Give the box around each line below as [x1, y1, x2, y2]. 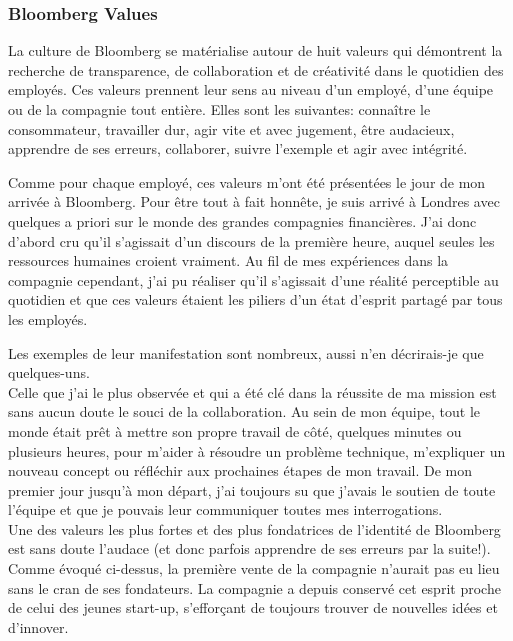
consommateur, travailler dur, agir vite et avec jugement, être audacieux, [8, 118, 455, 139]
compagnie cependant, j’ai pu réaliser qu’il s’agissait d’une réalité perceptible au [8, 269, 499, 290]
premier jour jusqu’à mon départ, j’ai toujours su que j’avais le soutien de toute [8, 479, 496, 500]
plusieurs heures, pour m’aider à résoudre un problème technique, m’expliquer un [8, 440, 506, 461]
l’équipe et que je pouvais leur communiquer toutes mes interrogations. [8, 499, 443, 520]
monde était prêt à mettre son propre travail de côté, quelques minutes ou [8, 420, 462, 441]
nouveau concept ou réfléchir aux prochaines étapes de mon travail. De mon [8, 460, 473, 481]
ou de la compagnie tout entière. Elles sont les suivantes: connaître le [8, 99, 431, 119]
